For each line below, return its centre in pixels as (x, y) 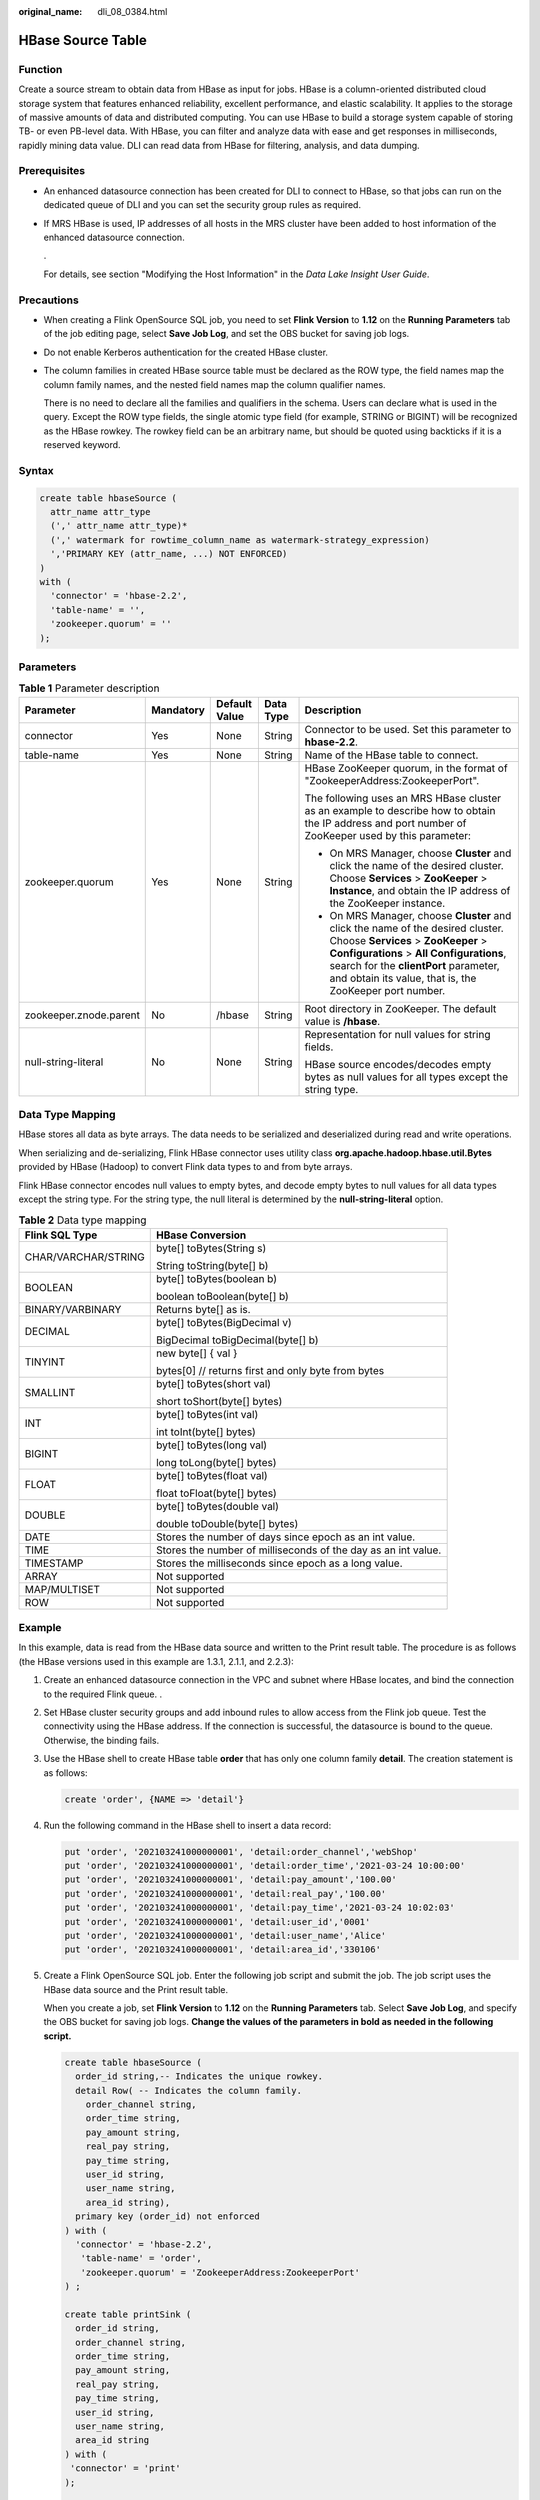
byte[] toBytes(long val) (211, 1445)
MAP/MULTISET (62, 1589)
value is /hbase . (342, 1021)
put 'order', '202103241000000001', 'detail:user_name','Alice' (225, 1935)
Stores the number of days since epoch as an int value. (285, 1537)
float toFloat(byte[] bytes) (216, 1493)
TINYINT (44, 1362)
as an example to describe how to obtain (400, 810)
